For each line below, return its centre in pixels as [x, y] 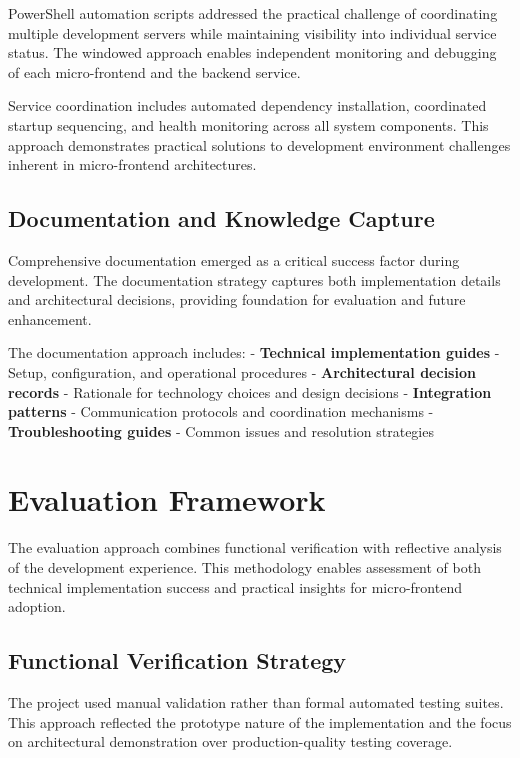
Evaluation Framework [167, 499]
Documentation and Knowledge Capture [221, 218]
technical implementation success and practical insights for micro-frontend [235, 586]
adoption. [37, 606]
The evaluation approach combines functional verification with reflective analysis [255, 547]
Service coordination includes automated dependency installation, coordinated [247, 105]
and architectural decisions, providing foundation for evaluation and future [237, 299]
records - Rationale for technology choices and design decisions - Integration [250, 391]
